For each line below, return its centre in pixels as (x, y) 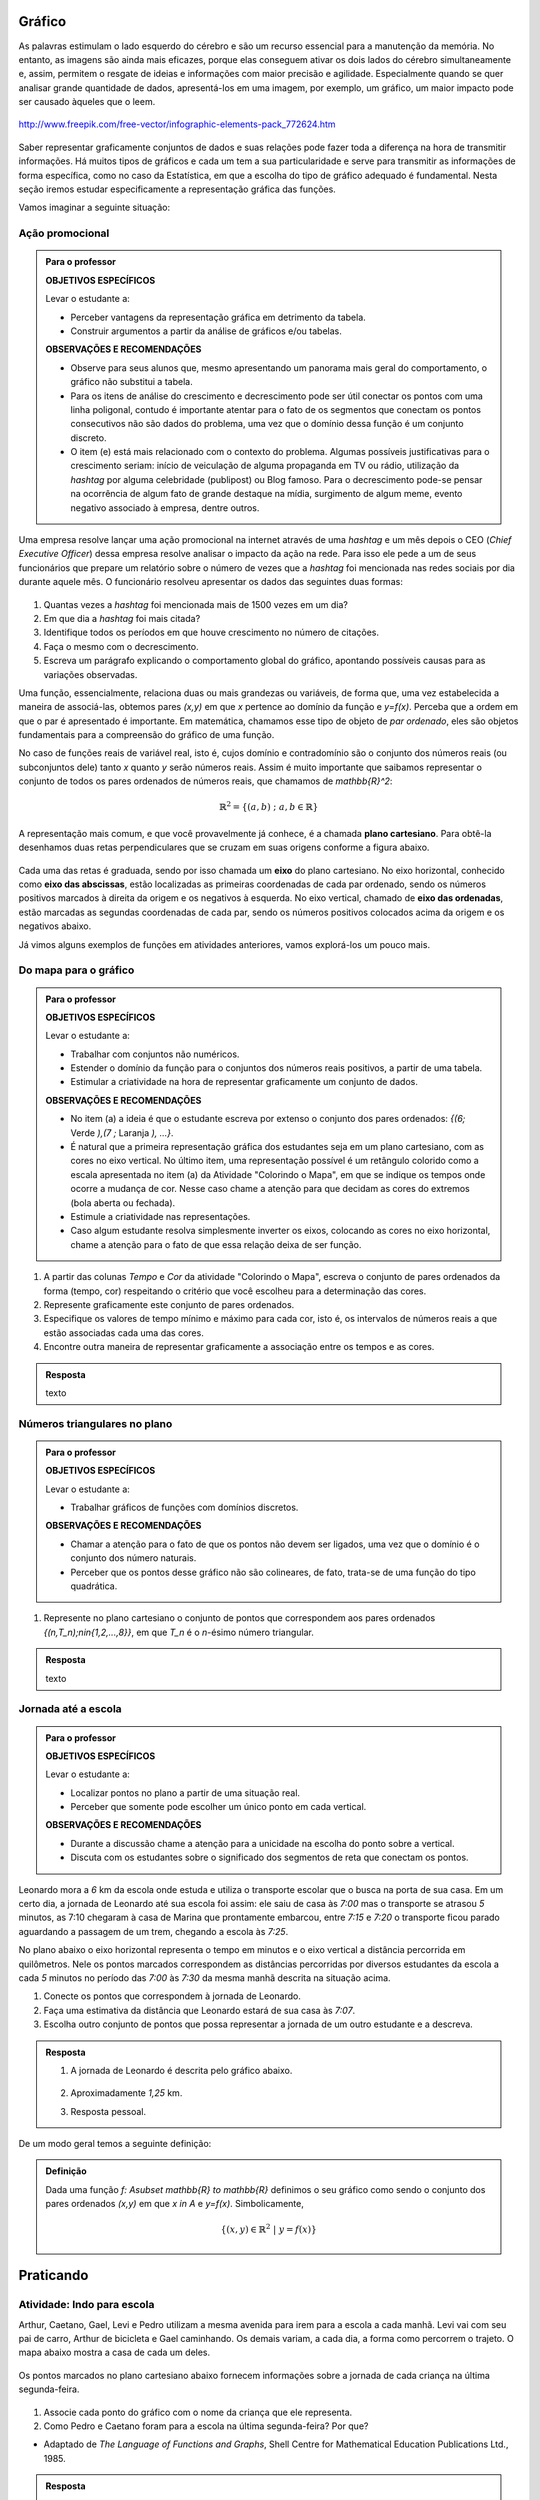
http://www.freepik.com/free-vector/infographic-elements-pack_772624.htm (177, 124)
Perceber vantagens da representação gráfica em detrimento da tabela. (218, 317)
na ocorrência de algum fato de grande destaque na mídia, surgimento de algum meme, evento (266, 494)
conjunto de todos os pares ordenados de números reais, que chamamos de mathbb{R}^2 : (205, 781)
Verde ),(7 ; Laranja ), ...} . (122, 1132)
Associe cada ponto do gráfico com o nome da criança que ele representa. (198, 2412)
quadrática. (94, 1586)
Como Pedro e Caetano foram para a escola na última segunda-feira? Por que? (206, 2426)
